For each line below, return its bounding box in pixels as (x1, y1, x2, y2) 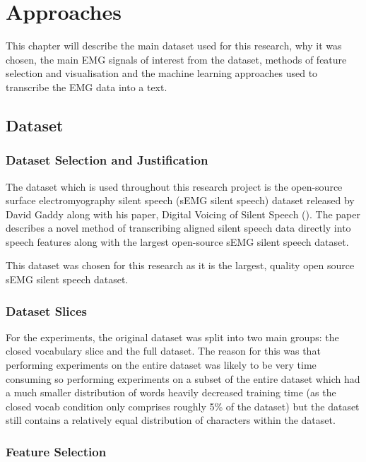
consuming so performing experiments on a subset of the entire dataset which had (6, 371, 360, 386)
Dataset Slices (6, 302, 87, 319)
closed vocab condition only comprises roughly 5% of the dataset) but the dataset (6, 398, 360, 413)
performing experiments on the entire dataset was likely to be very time (6, 357, 317, 372)
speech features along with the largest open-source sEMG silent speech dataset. (6, 234, 349, 249)
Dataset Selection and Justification (6, 151, 208, 169)
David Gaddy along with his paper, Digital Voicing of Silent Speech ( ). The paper (6, 206, 360, 221)
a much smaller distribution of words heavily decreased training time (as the (6, 385, 336, 400)
